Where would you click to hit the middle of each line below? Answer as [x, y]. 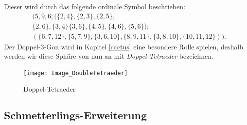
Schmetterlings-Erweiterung [76, 115]
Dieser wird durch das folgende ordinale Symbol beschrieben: [95, 6]
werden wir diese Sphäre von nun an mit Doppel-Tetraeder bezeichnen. [109, 56]
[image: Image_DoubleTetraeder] [76, 73]
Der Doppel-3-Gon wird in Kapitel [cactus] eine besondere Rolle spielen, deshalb [123, 46]
